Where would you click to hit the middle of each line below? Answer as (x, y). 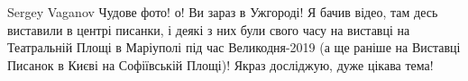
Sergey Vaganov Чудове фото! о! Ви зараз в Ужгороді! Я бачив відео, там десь (223, 12)
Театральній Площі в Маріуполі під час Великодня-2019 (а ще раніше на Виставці (234, 47)
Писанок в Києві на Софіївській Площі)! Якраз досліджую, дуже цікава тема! (220, 64)
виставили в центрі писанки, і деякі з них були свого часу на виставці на (209, 29)
